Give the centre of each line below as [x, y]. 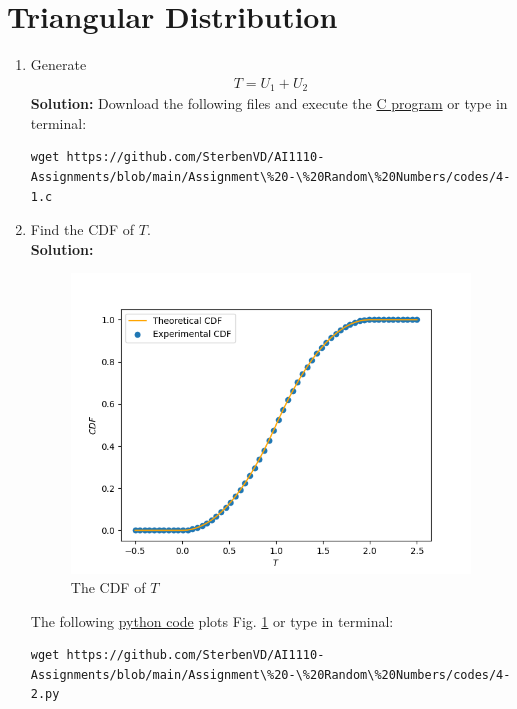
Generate [58, 64]
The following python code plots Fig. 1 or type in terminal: [212, 620]
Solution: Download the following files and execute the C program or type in [269, 103]
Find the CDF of [82, 229]
